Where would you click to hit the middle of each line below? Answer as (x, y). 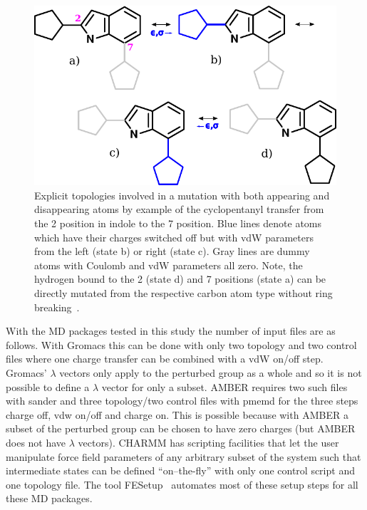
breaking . (57, 307)
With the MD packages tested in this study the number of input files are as (171, 331)
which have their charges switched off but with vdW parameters (174, 237)
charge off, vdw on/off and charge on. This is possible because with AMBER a (177, 414)
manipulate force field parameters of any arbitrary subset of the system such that (183, 456)
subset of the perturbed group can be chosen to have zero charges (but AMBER (181, 428)
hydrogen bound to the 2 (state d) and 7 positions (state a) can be (180, 279)
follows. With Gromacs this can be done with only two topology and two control (181, 344)
